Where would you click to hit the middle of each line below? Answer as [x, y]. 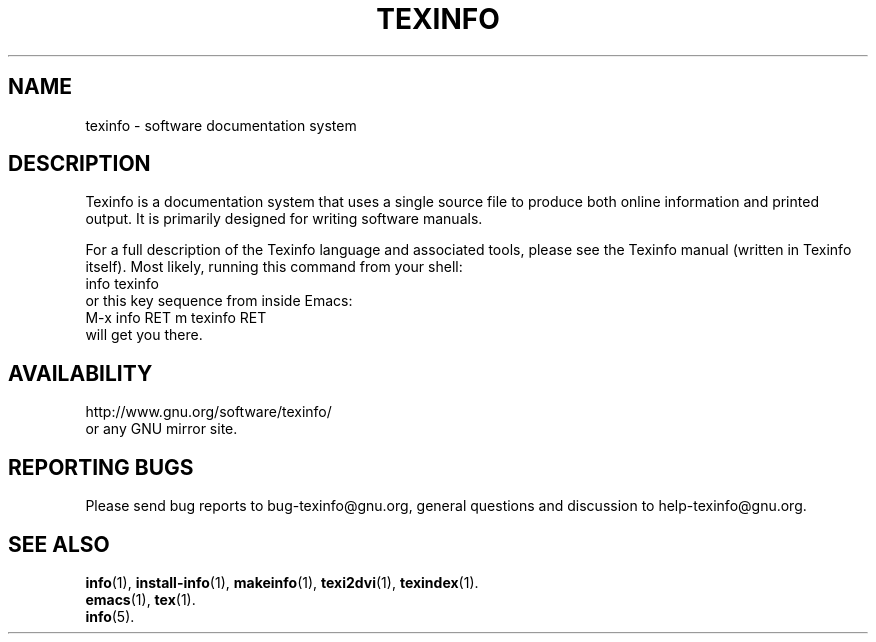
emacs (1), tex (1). [140, 599]
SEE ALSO [59, 544]
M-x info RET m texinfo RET [176, 318]
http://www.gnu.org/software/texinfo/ [208, 412]
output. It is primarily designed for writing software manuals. [284, 219]
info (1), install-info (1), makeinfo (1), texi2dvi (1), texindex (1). [282, 582]
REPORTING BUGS [101, 467]
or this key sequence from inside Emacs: [219, 301]
